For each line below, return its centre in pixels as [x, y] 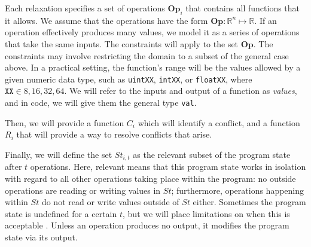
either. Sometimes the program [249, 202]
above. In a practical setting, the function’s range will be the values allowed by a [153, 67]
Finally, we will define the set [59, 154]
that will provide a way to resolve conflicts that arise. [114, 134]
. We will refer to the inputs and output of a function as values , [181, 91]
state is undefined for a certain [61, 213]
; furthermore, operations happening [238, 190]
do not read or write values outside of [110, 202]
